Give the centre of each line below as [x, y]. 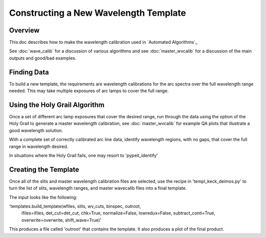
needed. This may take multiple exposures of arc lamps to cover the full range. [89, 91]
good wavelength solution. [36, 130]
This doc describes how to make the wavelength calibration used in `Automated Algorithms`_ [103, 42]
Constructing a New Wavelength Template [98, 13]
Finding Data [29, 72]
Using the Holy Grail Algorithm [57, 105]
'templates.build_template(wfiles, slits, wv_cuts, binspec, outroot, [75, 206]
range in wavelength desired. [39, 146]
